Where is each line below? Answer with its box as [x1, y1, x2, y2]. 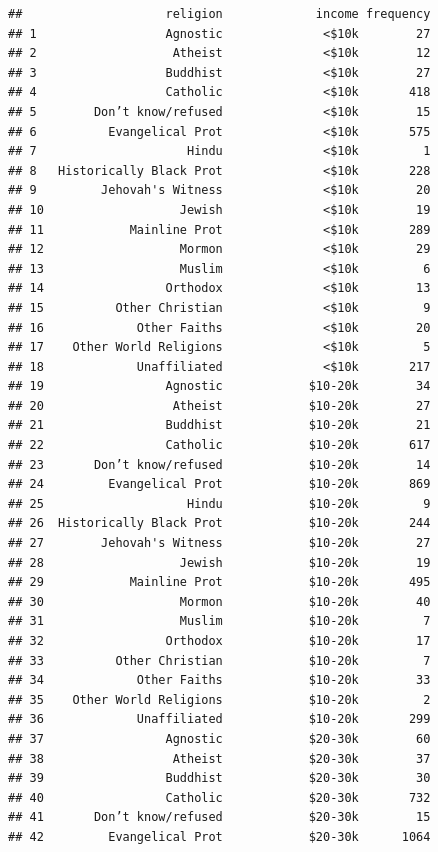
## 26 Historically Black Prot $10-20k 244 [8, 516, 431, 531]
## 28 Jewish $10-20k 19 [8, 555, 431, 570]
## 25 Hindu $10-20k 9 [8, 496, 431, 511]
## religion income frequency [8, 7, 431, 21]
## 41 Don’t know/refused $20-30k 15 [8, 810, 431, 825]
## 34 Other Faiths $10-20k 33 [8, 673, 431, 688]
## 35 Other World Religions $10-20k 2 [8, 692, 431, 707]
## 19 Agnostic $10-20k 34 [8, 379, 431, 394]
